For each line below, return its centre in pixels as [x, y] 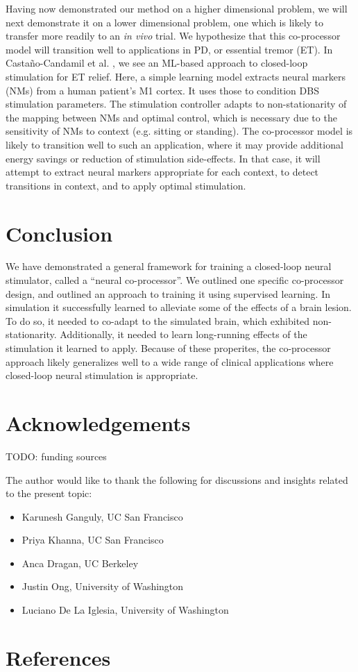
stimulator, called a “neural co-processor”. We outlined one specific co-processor [175, 280]
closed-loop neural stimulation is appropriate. [102, 375]
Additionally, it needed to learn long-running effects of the [184, 334]
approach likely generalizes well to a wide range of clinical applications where [170, 361]
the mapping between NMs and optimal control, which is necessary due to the [171, 117]
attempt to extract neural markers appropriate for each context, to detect [162, 172]
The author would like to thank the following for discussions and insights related [177, 479]
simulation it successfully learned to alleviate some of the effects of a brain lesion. [179, 307]
